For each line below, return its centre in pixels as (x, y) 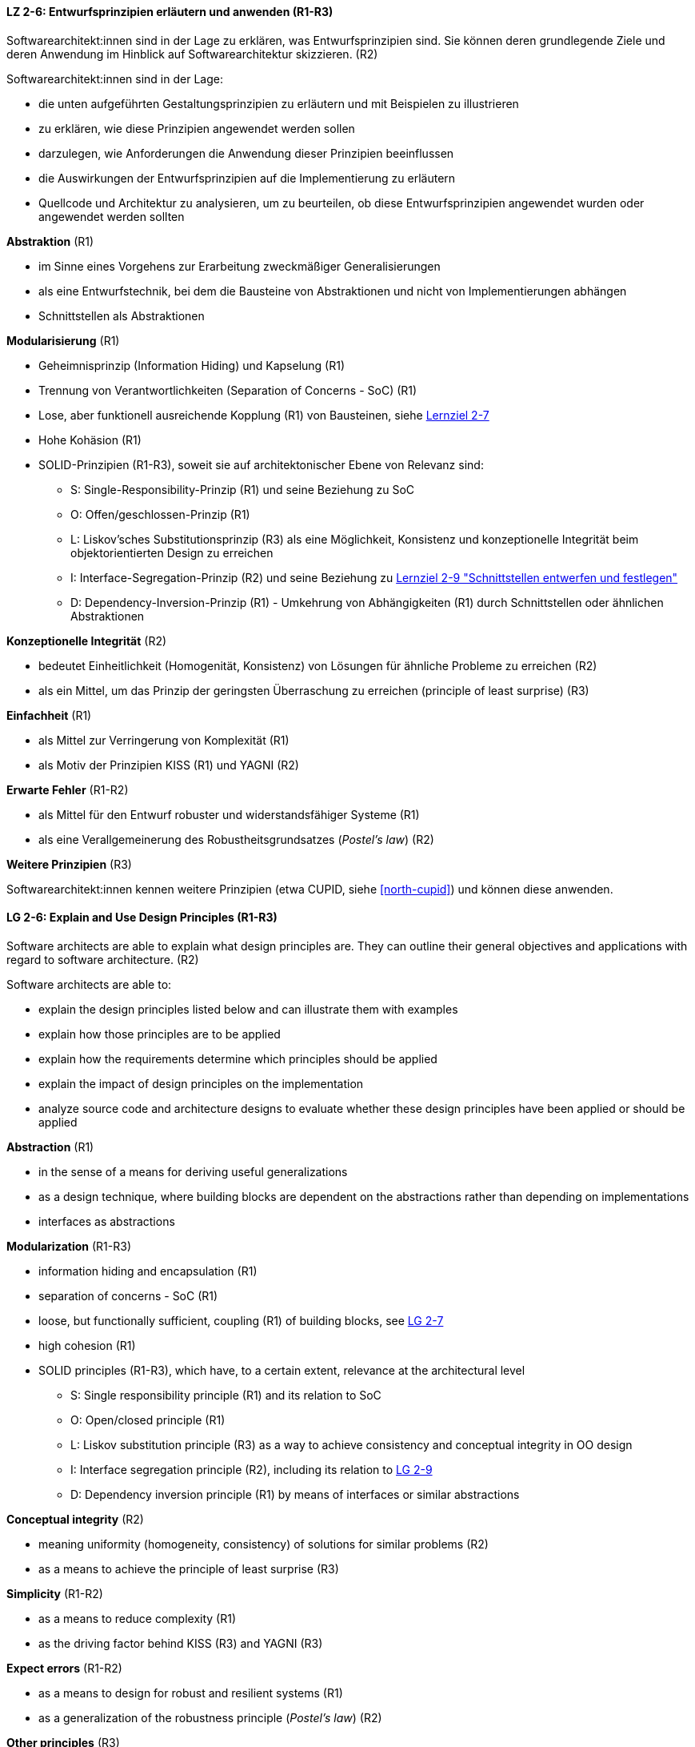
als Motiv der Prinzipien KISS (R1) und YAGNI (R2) (169, 765)
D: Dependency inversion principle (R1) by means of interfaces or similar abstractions (295, 1494)
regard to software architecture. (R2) (103, 959)
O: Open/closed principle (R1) (148, 1420)
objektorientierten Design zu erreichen (172, 552)
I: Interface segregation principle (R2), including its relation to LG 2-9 (252, 1469)
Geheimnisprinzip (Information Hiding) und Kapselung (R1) (192, 365)
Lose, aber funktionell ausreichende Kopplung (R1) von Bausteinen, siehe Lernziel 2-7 (264, 415)
